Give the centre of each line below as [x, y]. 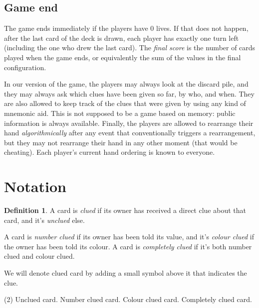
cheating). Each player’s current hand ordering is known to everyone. [110, 152]
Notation [35, 186]
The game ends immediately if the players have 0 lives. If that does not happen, [126, 28]
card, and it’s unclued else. [44, 220]
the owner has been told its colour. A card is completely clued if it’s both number [128, 246]
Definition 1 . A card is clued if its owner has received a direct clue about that [125, 210]
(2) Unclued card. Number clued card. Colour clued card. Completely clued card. [128, 299]
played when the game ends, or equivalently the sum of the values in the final [123, 57]
